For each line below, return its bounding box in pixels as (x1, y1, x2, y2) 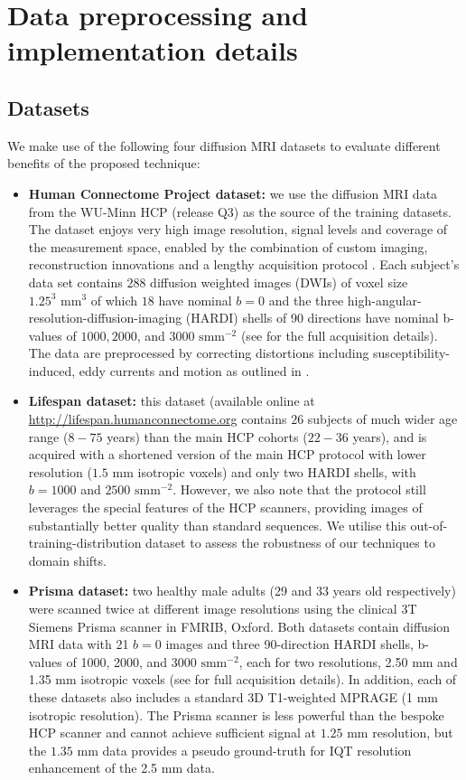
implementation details (7, 32, 298, 69)
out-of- (410, 515, 448, 534)
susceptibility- (373, 343, 451, 362)
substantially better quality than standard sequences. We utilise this (28, 515, 406, 534)
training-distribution (28, 533, 142, 552)
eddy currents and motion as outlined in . (79, 361, 310, 380)
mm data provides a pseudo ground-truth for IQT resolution (77, 740, 412, 759)
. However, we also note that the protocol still (172, 480, 426, 499)
